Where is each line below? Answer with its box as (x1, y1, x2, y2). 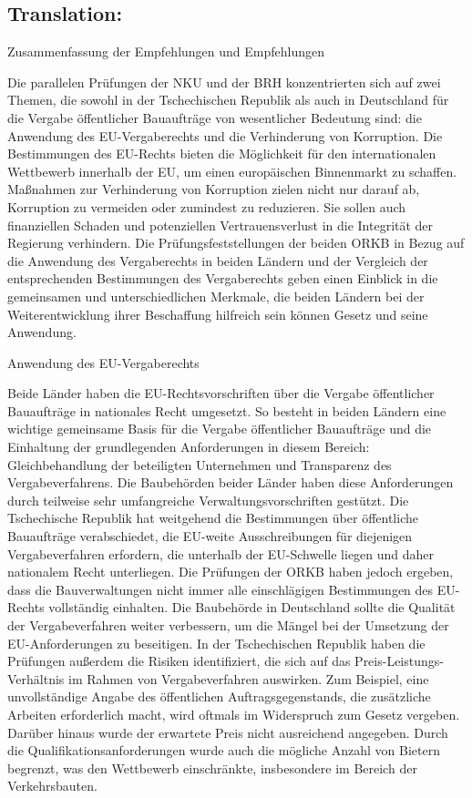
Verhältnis (7, 669, 65, 688)
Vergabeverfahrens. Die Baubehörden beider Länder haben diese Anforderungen (7, 473, 454, 492)
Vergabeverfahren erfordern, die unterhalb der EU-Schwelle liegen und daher (7, 544, 435, 563)
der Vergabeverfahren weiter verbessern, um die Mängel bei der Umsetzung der (7, 616, 449, 635)
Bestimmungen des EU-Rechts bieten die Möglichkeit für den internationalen (7, 144, 436, 163)
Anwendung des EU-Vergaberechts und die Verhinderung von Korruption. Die (7, 126, 443, 145)
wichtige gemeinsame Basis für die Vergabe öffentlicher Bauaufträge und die (7, 419, 432, 438)
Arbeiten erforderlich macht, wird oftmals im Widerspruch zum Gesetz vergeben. (7, 704, 460, 723)
